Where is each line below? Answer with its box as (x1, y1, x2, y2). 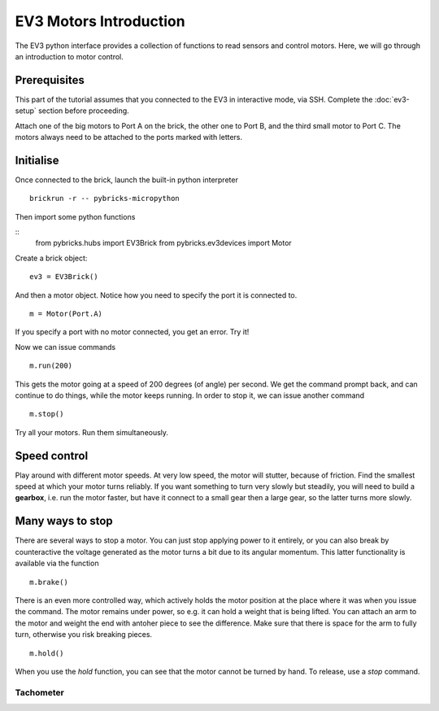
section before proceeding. (37, 106, 129, 116)
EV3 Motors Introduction (15, 12, 186, 30)
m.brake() (29, 578, 68, 587)
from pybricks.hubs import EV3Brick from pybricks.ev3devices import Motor (35, 238, 292, 248)
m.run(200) (29, 361, 73, 370)
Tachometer (15, 687, 64, 698)
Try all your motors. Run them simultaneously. (15, 427, 169, 437)
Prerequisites (15, 73, 85, 87)
